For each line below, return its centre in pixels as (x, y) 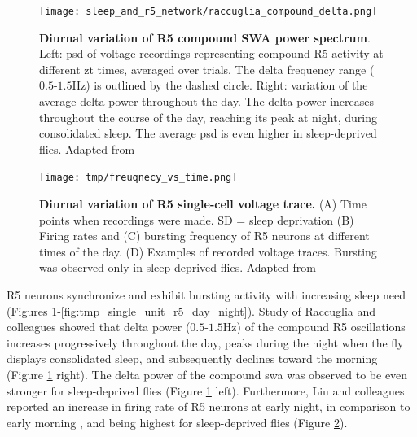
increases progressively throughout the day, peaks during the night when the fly (205, 342)
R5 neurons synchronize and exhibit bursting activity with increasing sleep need (206, 295)
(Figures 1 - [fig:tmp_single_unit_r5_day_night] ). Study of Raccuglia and (191, 310)
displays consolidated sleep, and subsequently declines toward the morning (192, 358)
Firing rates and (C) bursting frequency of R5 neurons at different (204, 236)
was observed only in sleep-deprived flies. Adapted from (178, 267)
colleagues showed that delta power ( (99, 327)
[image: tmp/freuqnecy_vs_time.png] (138, 178)
